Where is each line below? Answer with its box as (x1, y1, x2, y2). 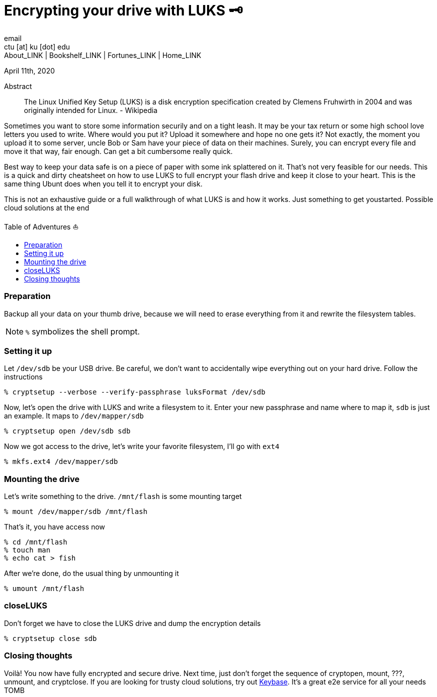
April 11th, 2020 (4, 66, 55, 75)
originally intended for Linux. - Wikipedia (24, 105, 157, 114)
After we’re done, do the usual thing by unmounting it (4, 569, 179, 577)
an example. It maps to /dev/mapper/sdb (4, 411, 144, 420)
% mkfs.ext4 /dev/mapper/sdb (4, 457, 118, 466)
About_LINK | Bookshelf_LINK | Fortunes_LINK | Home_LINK (4, 50, 201, 59)
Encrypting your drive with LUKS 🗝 (4, 2, 243, 19)
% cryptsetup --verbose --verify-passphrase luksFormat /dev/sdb (4, 388, 265, 396)
